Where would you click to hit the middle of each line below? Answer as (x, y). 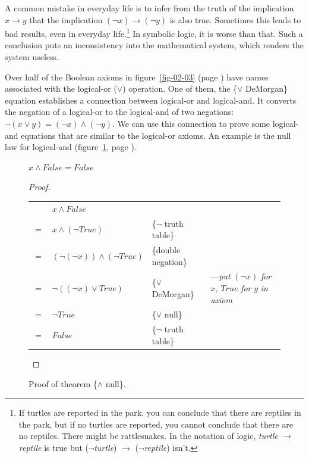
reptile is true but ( (54, 447)
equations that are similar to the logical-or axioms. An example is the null (156, 135)
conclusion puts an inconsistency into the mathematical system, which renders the (154, 45)
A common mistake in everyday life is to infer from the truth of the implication (149, 8)
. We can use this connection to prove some (191, 123)
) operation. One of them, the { (180, 88)
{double (166, 250)
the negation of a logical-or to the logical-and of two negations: (119, 112)
